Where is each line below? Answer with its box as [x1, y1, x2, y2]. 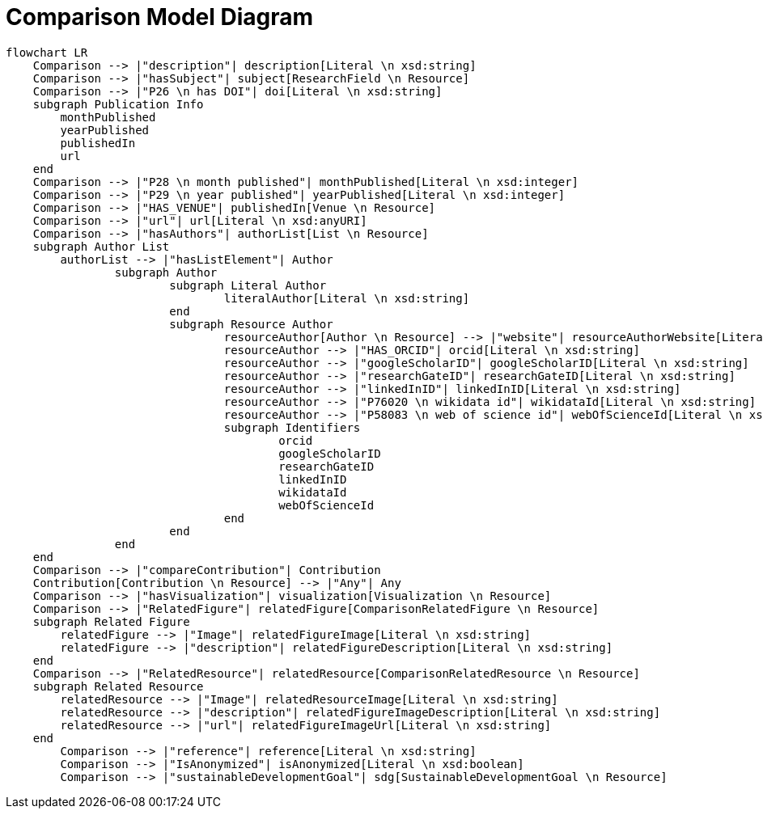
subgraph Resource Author [169, 317, 333, 331]
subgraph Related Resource [32, 679, 204, 693]
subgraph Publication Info [32, 97, 204, 111]
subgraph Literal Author [169, 278, 327, 292]
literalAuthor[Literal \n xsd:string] [223, 291, 470, 305]
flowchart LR [6, 45, 88, 59]
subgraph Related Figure [32, 614, 190, 628]
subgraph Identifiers [223, 420, 361, 434]
